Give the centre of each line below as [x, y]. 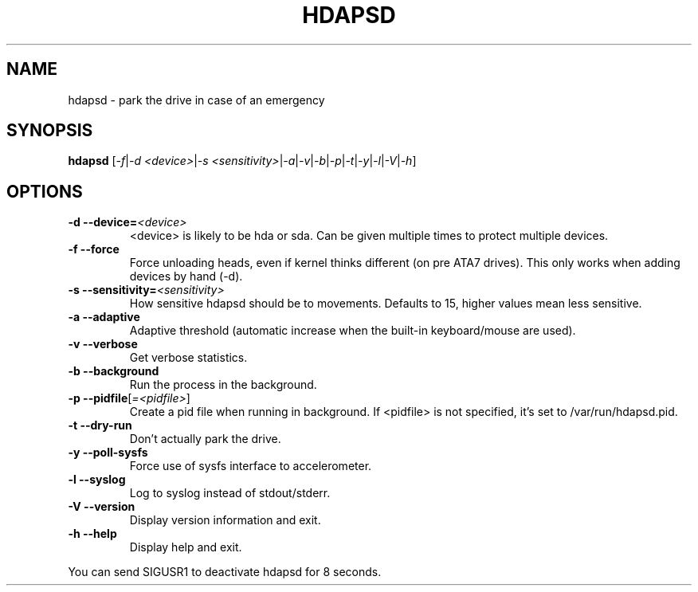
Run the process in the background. [223, 385]
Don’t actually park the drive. [205, 439]
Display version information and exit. [225, 520]
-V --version [102, 507]
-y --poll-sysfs [108, 453]
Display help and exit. [186, 547]
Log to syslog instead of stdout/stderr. [230, 493]
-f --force [94, 249]
